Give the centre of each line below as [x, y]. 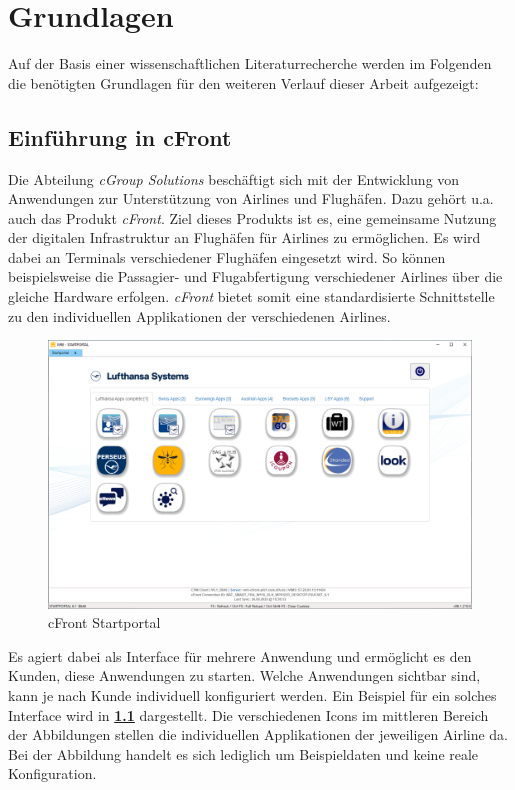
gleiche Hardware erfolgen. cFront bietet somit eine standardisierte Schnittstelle [251, 296]
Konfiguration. [52, 773]
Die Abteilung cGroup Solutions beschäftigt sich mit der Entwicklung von [234, 178]
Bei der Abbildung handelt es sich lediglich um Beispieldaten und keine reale [243, 753]
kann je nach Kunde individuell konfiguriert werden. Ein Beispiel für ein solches [252, 694]
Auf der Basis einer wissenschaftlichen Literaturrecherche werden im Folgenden [250, 63]
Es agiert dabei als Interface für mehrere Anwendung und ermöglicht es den [240, 655]
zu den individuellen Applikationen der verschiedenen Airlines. [199, 315]
